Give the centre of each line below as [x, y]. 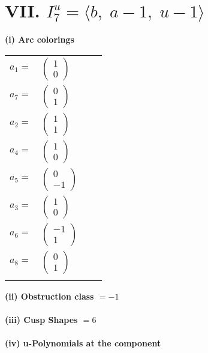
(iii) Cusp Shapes [41, 319]
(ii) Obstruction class [49, 296]
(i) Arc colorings [40, 39]
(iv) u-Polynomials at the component [83, 343]
